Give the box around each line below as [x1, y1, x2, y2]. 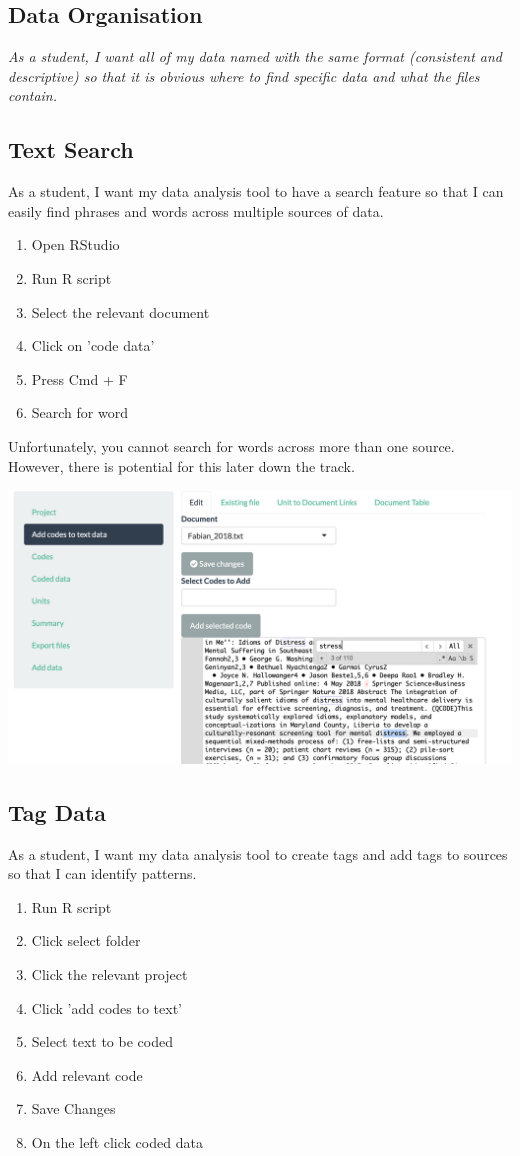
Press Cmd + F [31, 368, 128, 389]
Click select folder [31, 930, 141, 951]
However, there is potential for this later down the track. [8, 455, 355, 476]
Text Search [8, 134, 134, 165]
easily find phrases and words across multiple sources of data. [8, 200, 384, 221]
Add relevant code [31, 1064, 143, 1085]
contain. [8, 85, 58, 106]
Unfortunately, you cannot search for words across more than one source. [8, 435, 455, 456]
